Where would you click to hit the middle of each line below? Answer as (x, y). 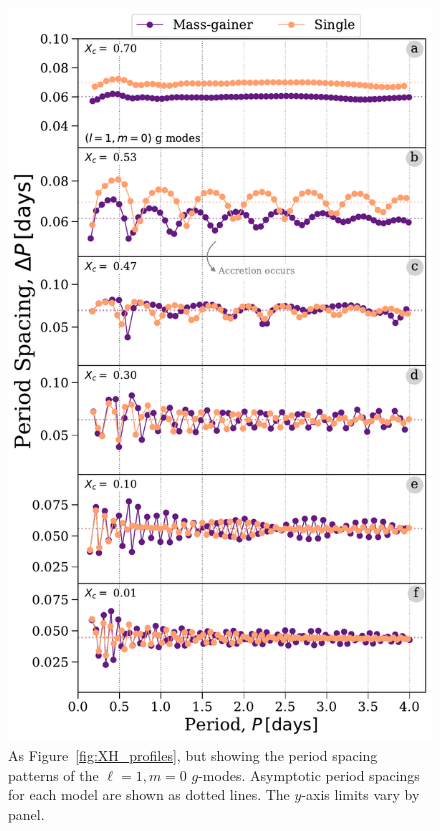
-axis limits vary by (360, 794)
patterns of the (53, 774)
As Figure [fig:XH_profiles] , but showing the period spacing (193, 754)
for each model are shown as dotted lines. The (149, 794)
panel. (26, 813)
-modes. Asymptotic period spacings (309, 774)
